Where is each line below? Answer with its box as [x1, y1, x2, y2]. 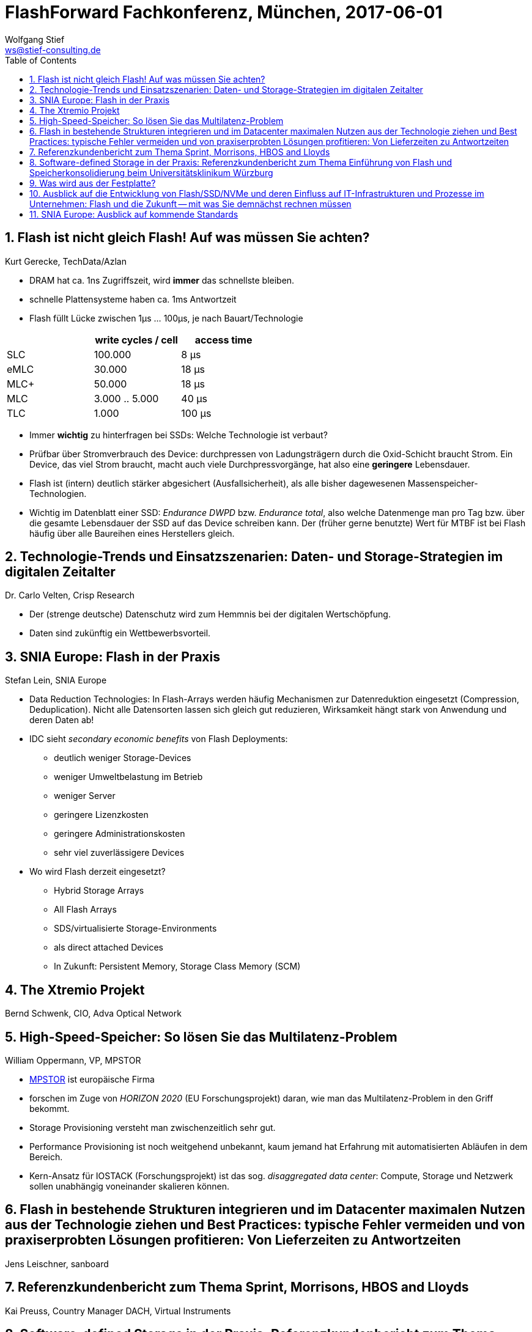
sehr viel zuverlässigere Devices [54, 847, 185, 858]
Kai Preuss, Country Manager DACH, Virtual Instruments [5, 1305, 231, 1316]
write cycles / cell [95, 333, 178, 346]
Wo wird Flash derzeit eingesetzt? [29, 866, 166, 877]
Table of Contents [5, 54, 77, 65]
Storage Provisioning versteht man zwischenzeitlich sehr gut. [29, 1122, 276, 1133]
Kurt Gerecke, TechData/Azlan [5, 256, 127, 267]
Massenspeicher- [407, 477, 478, 488]
